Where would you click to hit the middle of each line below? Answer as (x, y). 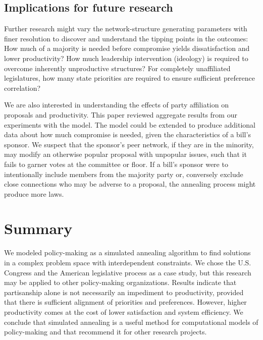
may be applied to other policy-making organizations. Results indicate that (120, 282)
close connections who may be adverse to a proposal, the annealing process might (130, 184)
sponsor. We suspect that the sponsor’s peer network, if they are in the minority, (129, 144)
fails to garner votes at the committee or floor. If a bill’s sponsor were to (116, 164)
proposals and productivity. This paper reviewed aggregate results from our (121, 114)
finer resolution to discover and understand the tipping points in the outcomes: (126, 38)
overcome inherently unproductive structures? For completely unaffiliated (117, 68)
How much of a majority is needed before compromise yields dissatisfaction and (127, 48)
